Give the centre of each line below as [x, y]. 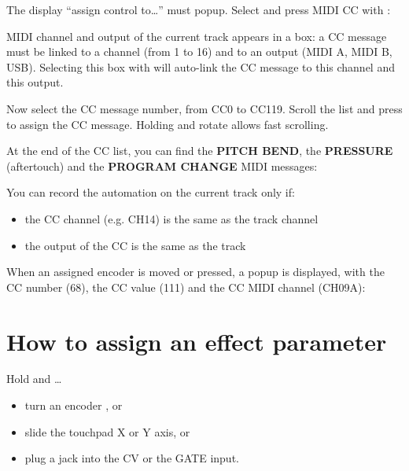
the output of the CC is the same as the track [135, 245]
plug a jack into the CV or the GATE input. [132, 458]
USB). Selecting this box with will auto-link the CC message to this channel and [201, 66]
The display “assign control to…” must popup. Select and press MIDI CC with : [199, 9]
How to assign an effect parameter [197, 341]
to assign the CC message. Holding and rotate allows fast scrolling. [168, 124]
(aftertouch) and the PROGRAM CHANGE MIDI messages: [162, 166]
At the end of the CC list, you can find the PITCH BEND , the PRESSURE [200, 151]
